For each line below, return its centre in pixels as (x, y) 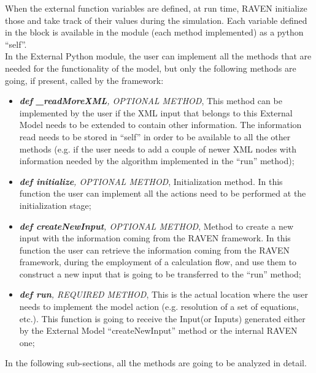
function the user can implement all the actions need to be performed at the (163, 193)
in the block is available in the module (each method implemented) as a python (154, 32)
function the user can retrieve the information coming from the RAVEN (154, 250)
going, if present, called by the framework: (84, 80)
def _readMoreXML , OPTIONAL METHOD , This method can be (151, 101)
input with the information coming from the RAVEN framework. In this (155, 238)
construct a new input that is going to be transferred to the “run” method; (160, 273)
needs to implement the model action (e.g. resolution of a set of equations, (159, 307)
